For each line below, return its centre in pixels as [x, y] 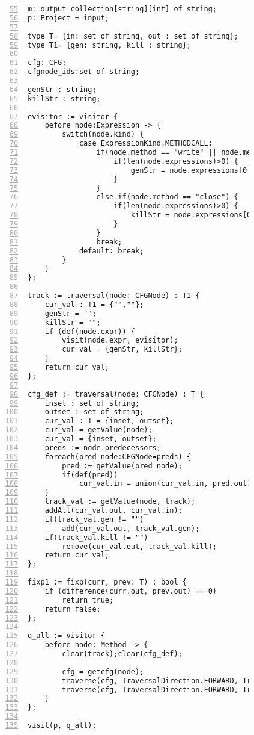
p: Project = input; [69, 18]
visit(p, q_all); [62, 725]
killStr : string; [64, 98]
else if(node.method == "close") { [167, 197]
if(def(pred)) [90, 475]
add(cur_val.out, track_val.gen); [131, 528]
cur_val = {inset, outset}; [101, 439]
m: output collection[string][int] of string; [122, 9]
